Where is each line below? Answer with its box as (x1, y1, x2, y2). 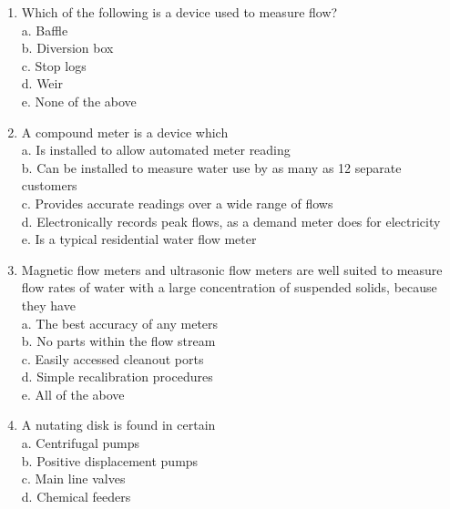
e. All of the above (21, 384, 125, 403)
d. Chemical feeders (21, 486, 131, 505)
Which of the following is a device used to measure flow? (21, 3, 338, 21)
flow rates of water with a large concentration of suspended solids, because (21, 278, 437, 297)
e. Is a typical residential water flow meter (21, 229, 257, 249)
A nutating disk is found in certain (21, 415, 216, 434)
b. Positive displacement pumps (21, 451, 199, 470)
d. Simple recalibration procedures (21, 367, 213, 386)
